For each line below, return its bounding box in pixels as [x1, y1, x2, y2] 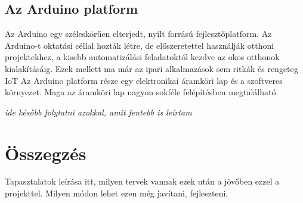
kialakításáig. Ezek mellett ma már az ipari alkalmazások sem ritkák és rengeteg [5, 62, 298, 74]
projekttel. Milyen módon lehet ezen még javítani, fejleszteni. [5, 187, 228, 199]
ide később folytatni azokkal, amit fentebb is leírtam [5, 105, 192, 118]
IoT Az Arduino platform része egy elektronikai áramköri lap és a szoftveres [5, 74, 283, 86]
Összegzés [5, 140, 86, 165]
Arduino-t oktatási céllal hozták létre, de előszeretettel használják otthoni [5, 39, 274, 51]
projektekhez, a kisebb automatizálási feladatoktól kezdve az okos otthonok [5, 51, 280, 63]
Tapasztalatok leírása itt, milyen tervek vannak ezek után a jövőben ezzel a [5, 175, 280, 188]
